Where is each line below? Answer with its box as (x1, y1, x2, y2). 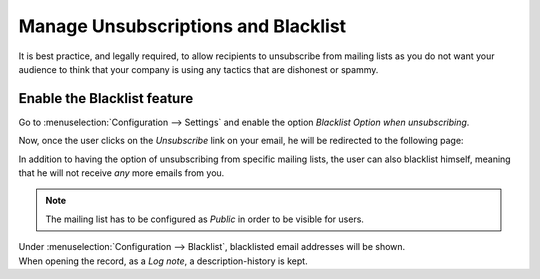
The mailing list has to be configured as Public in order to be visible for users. (45, 213, 365, 225)
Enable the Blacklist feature (18, 90, 194, 107)
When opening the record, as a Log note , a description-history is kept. (18, 255, 309, 267)
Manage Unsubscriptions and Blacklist (18, 15, 347, 37)
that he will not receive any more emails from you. (18, 167, 225, 179)
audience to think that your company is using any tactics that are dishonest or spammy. (18, 63, 379, 75)
